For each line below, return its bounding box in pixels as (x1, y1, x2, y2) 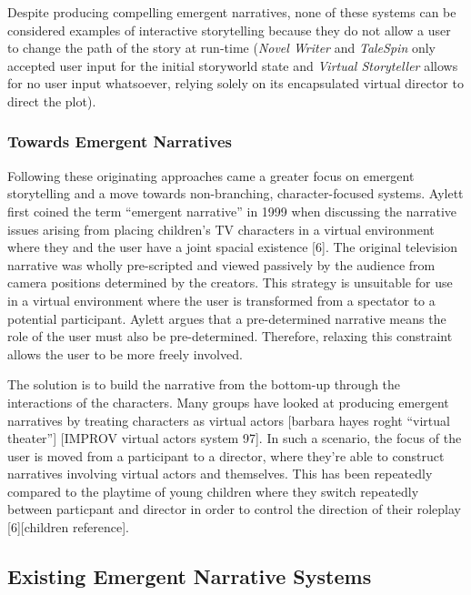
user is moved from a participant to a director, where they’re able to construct (7, 446, 445, 465)
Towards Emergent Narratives (7, 130, 232, 153)
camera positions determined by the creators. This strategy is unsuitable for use (7, 273, 453, 292)
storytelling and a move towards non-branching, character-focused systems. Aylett (7, 184, 464, 203)
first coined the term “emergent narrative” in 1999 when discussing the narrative (7, 201, 457, 220)
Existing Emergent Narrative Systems (7, 562, 372, 590)
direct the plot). (7, 91, 96, 110)
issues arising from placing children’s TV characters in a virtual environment (7, 219, 435, 238)
